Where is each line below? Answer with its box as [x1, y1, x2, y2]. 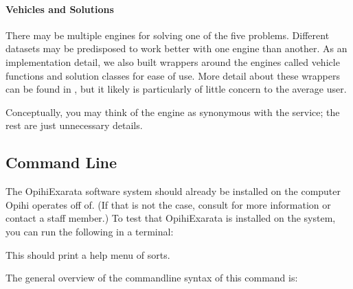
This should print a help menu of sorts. [5, 247, 170, 262]
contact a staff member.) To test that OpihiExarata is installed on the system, [5, 211, 336, 225]
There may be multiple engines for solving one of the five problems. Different [5, 27, 330, 42]
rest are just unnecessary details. [5, 118, 143, 132]
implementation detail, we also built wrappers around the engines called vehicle [5, 54, 340, 69]
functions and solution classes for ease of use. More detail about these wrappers [5, 68, 340, 82]
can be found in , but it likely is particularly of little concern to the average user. [5, 82, 347, 96]
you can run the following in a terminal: [5, 224, 174, 238]
